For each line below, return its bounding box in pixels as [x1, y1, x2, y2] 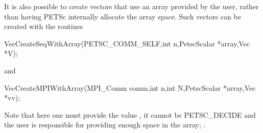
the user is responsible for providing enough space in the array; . [4, 119, 206, 130]
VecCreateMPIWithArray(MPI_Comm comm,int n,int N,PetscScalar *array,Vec [4, 82, 256, 93]
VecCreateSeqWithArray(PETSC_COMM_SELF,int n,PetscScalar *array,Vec [4, 38, 250, 48]
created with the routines [4, 21, 83, 32]
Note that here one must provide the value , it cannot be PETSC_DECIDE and [4, 109, 256, 120]
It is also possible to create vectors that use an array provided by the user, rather [4, 1, 259, 11]
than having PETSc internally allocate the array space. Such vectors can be [4, 11, 241, 21]
